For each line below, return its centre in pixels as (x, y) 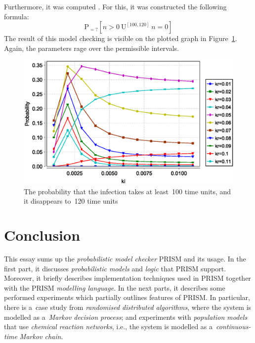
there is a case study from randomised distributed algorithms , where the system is (128, 307)
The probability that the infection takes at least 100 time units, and (127, 191)
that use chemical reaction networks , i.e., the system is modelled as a (108, 326)
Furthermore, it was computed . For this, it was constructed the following (115, 6)
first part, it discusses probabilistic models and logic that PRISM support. (115, 268)
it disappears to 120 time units (71, 201)
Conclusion (42, 235)
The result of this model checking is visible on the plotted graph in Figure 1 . (121, 38)
